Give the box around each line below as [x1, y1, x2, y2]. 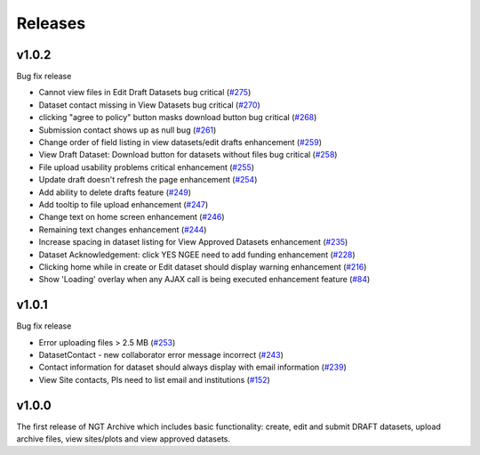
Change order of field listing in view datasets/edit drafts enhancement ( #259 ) [38, 137, 322, 148]
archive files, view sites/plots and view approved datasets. [16, 434, 231, 444]
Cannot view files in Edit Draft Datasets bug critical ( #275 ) [38, 87, 252, 98]
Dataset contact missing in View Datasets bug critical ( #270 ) [38, 99, 261, 110]
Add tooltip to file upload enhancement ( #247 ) [38, 199, 209, 209]
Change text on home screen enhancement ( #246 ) [38, 212, 226, 223]
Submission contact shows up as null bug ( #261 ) [38, 125, 217, 135]
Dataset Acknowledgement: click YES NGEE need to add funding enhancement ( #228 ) [38, 249, 356, 260]
